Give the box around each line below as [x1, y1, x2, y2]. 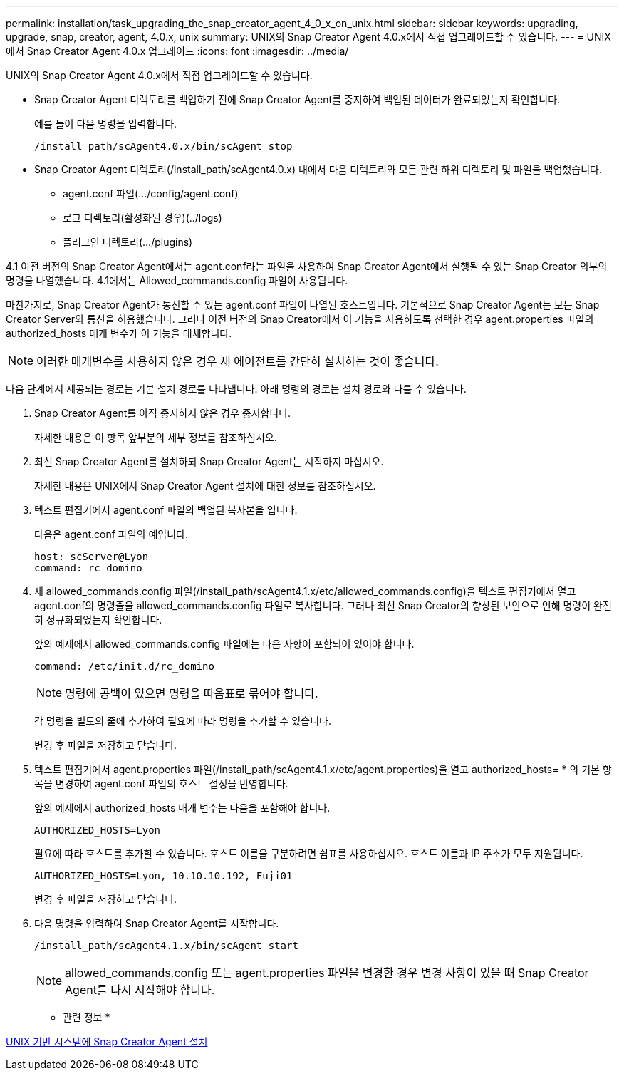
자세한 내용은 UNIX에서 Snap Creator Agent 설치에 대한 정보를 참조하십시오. [34, 480, 376, 492]
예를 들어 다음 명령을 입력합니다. [34, 118, 177, 130]
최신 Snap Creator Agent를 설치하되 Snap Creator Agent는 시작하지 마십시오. [34, 455, 384, 467]
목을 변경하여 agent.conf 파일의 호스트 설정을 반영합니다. [34, 777, 288, 790]
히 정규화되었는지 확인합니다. [34, 614, 162, 626]
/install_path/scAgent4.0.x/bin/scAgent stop [34, 140, 293, 152]
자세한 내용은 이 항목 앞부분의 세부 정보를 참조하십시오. [34, 431, 277, 443]
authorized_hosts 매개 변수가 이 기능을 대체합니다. [6, 327, 232, 339]
